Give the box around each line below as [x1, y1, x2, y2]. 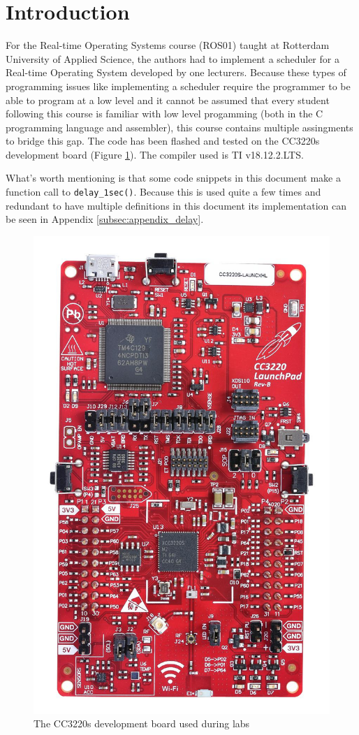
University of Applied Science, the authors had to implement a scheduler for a [6, 51, 339, 66]
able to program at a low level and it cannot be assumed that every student [6, 92, 330, 107]
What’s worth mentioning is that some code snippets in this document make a [6, 170, 341, 185]
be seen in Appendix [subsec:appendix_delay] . [6, 212, 204, 226]
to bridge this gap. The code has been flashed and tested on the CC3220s [6, 133, 320, 148]
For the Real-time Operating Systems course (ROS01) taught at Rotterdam [6, 38, 330, 52]
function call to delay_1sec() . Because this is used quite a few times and [6, 184, 321, 199]
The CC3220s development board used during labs [34, 716, 250, 731]
